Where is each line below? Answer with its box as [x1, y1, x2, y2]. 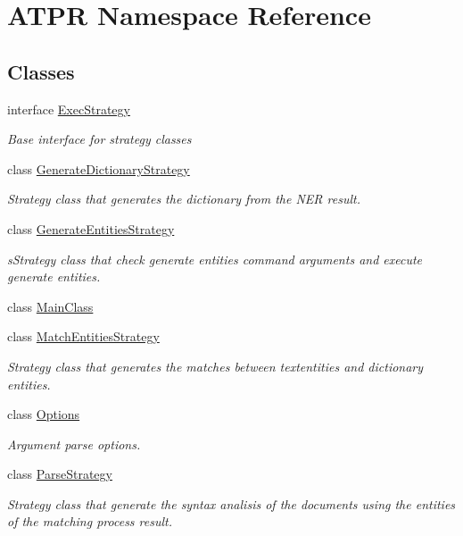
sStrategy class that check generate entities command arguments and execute [7, 249, 423, 268]
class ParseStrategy [7, 465, 112, 483]
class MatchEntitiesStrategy [7, 327, 160, 346]
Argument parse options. [7, 434, 141, 453]
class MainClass [7, 297, 94, 315]
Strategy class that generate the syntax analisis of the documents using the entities [7, 494, 456, 513]
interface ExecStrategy [7, 99, 130, 118]
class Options [7, 405, 80, 423]
